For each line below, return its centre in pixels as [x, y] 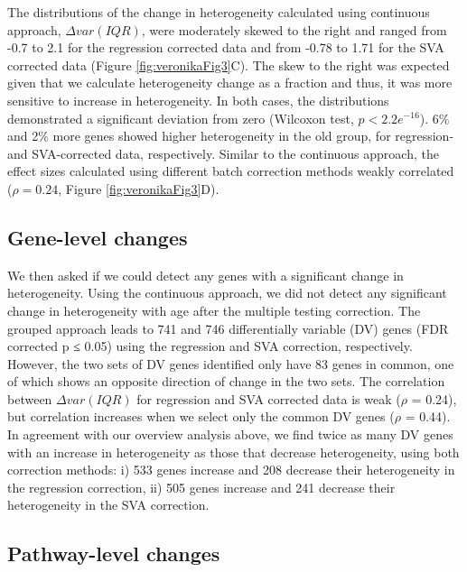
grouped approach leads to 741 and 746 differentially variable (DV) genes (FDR [228, 328]
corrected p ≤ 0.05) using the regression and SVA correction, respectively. [210, 346]
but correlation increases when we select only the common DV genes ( [201, 416]
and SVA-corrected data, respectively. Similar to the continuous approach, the [223, 153]
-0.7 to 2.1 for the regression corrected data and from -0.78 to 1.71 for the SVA [226, 47]
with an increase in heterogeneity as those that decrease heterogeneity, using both [233, 452]
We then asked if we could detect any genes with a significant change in [205, 275]
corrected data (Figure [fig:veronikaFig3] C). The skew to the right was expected [229, 65]
